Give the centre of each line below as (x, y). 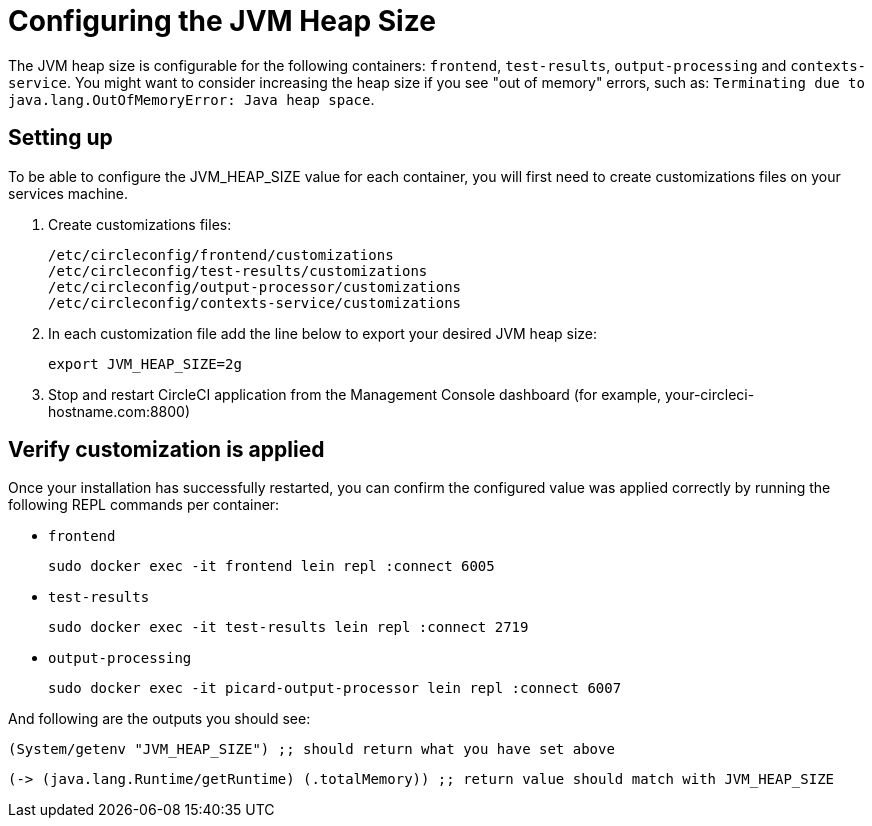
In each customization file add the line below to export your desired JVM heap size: (323, 333)
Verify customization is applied (166, 450)
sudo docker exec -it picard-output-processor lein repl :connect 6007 (335, 688)
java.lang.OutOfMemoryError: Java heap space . (191, 99)
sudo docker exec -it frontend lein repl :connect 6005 (271, 566)
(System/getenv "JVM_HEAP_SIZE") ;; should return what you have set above (311, 749)
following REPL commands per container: (144, 505)
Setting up (60, 138)
